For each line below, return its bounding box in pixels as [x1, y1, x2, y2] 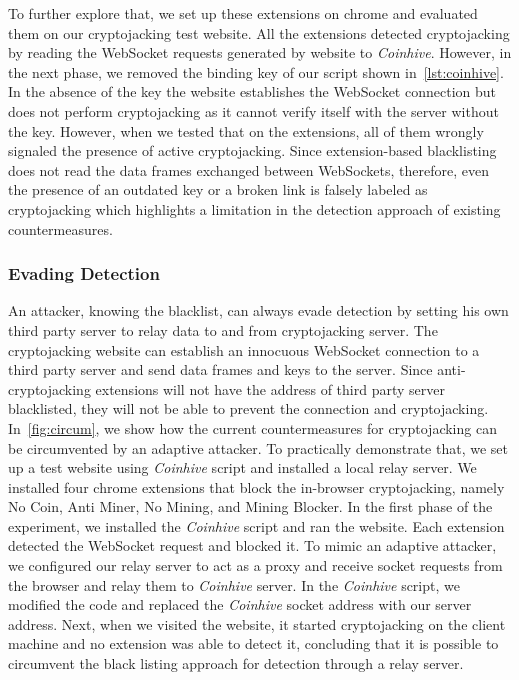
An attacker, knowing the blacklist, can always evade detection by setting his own [8, 300, 509, 321]
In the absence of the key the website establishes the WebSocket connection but [8, 81, 496, 102]
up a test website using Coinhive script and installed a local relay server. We [8, 457, 477, 478]
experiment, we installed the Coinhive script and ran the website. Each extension [8, 515, 505, 536]
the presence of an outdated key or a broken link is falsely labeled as [8, 179, 428, 200]
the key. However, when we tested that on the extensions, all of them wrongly [8, 120, 484, 141]
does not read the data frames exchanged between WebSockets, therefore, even [8, 159, 490, 180]
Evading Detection [8, 261, 160, 286]
